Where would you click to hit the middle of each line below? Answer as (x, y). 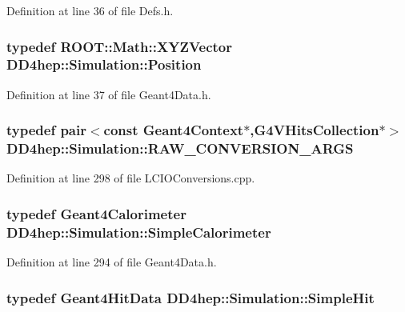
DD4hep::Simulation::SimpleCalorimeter (139, 232)
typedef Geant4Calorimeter (96, 213)
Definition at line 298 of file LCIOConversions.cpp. (131, 178)
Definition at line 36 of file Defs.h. (90, 10)
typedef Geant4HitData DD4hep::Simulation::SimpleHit (190, 297)
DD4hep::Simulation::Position (104, 64)
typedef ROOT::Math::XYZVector (120, 46)
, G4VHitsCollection (315, 130)
